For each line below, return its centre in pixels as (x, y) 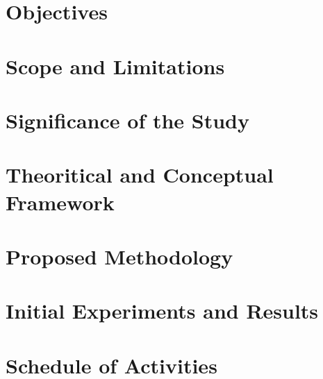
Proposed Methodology (119, 256)
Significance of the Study (128, 120)
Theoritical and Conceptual (140, 175)
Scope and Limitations (115, 66)
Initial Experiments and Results (162, 311)
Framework (60, 202)
